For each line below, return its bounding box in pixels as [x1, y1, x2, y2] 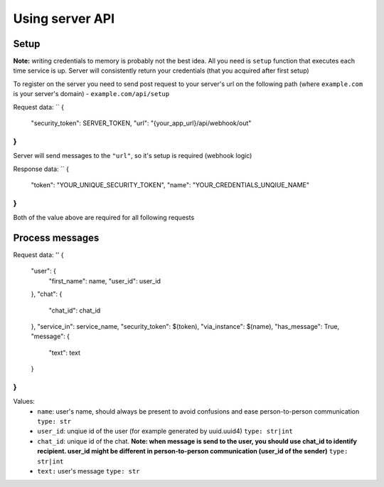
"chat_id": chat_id [48, 306, 101, 315]
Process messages [13, 231, 100, 243]
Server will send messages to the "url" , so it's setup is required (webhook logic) [13, 152, 252, 160]
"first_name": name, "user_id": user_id [48, 276, 161, 285]
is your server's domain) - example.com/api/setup [13, 90, 170, 98]
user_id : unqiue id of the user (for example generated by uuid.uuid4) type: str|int [37, 427, 293, 436]
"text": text [48, 348, 81, 357]
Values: [13, 397, 36, 406]
